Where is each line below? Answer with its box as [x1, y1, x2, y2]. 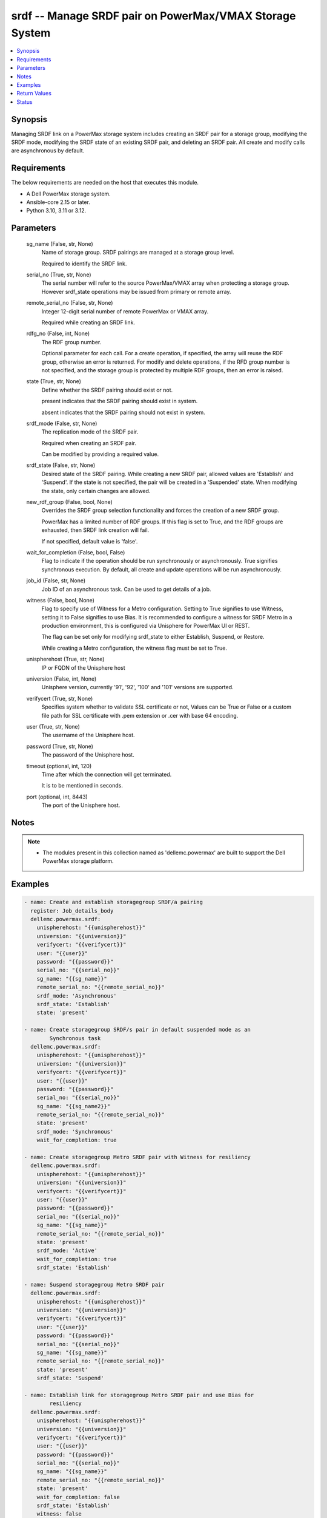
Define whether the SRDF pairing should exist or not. [41, 386, 173, 393]
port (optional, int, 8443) [26, 793, 88, 800]
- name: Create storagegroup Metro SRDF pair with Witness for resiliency [24, 1154, 251, 1161]
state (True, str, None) [26, 378, 82, 385]
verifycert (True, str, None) [26, 695, 93, 702]
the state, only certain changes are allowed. [41, 487, 151, 494]
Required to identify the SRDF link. [41, 260, 127, 267]
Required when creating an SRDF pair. [41, 439, 136, 446]
